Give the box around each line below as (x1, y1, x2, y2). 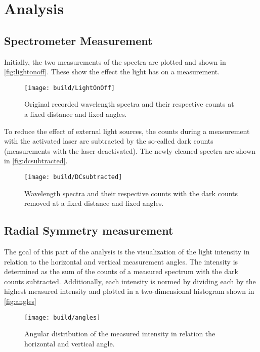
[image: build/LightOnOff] (24, 84, 115, 92)
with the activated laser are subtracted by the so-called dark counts (4, 136, 213, 146)
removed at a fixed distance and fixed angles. (24, 198, 164, 208)
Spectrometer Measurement (4, 32, 153, 48)
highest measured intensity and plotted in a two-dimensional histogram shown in (4, 286, 254, 296)
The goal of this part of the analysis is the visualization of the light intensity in (4, 246, 250, 257)
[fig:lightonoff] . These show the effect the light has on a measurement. (4, 66, 220, 77)
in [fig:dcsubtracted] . (4, 155, 68, 166)
